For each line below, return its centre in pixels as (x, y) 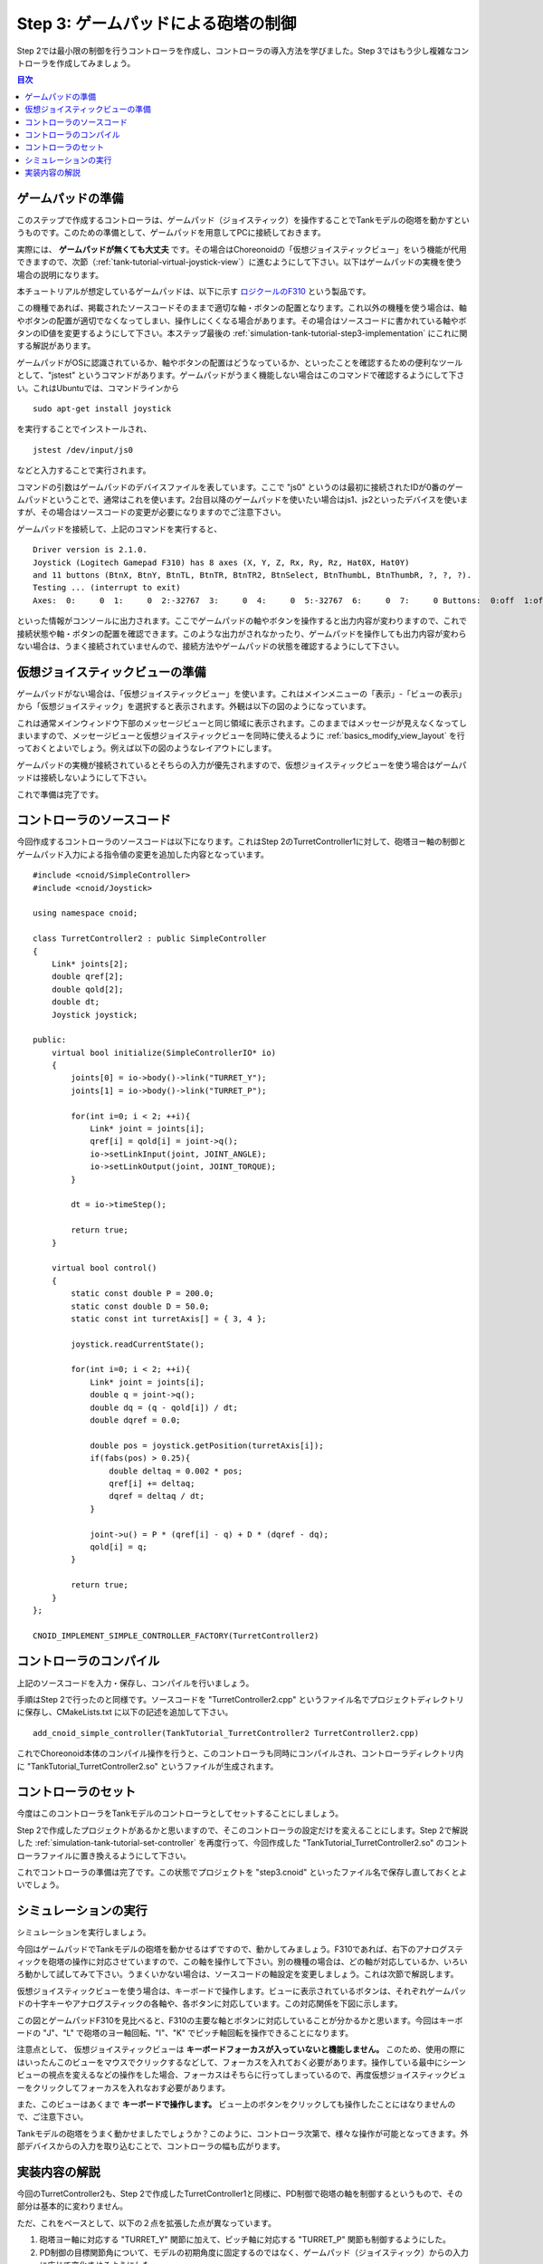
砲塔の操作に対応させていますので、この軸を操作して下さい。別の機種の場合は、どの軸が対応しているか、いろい (258, 1962)
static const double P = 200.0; (143, 1294)
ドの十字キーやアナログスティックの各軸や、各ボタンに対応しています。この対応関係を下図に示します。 (210, 2004)
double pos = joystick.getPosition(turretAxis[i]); (207, 1445)
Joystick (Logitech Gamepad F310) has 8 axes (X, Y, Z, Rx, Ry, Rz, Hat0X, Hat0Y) (221, 562)
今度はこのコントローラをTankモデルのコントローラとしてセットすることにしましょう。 (180, 1813)
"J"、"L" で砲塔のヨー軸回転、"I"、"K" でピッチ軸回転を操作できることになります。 (198, 2033)
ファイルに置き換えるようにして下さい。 (116, 1856)
